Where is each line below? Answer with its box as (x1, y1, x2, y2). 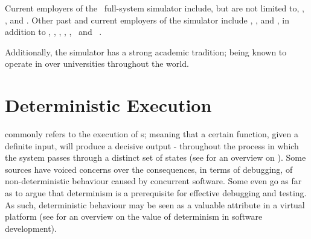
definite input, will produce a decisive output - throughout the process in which (5, 139, 299, 152)
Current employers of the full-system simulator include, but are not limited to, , (5, 2, 304, 14)
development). (5, 222, 57, 234)
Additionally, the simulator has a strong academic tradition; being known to (5, 45, 287, 58)
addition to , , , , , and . (5, 25, 102, 38)
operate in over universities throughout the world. (5, 57, 189, 70)
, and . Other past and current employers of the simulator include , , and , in (5, 13, 290, 26)
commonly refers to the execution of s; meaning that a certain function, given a (5, 128, 298, 140)
